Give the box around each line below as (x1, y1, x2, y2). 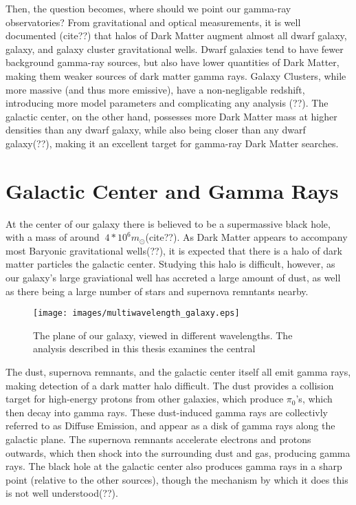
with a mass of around (5, 230, 100, 244)
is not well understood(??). (5, 486, 118, 500)
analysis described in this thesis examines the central (33, 341, 256, 356)
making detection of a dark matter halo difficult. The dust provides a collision (5, 378, 334, 392)
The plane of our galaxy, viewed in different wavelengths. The (33, 327, 293, 342)
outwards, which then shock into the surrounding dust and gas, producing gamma (5, 445, 351, 460)
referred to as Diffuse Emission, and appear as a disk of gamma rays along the (5, 418, 335, 433)
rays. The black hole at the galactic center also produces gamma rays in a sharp (5, 459, 342, 473)
